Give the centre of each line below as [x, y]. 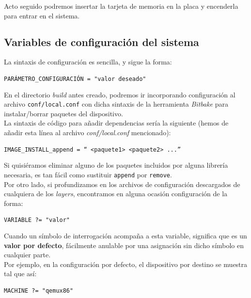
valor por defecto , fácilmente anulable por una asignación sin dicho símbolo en [124, 245]
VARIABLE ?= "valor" [37, 220]
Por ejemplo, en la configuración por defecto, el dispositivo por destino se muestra [126, 264]
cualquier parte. [27, 255]
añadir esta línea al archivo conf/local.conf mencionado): [87, 133]
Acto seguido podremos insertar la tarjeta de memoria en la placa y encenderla [121, 6]
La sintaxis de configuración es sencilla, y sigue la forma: [88, 62]
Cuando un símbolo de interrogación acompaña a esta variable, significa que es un [125, 236]
